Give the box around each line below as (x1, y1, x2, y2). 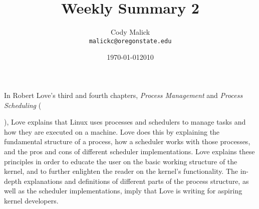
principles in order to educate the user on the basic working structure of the (4, 156, 237, 166)
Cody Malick (110, 27, 150, 37)
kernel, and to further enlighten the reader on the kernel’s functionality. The (4, 166, 238, 176)
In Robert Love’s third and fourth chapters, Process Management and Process (4, 89, 243, 100)
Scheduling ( (4, 99, 42, 110)
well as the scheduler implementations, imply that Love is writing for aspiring (4, 185, 242, 196)
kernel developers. (4, 195, 59, 205)
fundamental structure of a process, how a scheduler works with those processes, (4, 136, 250, 147)
